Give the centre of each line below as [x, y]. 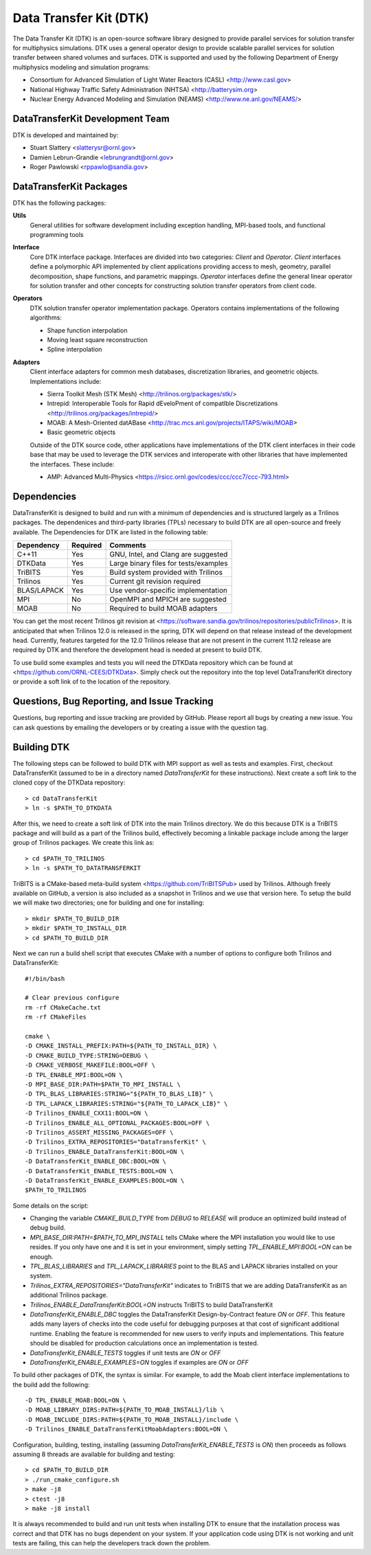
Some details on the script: [51, 1205]
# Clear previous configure [72, 998]
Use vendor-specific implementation [169, 591]
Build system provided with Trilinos [166, 572]
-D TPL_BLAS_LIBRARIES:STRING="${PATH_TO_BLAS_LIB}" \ [119, 1094]
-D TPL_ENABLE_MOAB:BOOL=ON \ [76, 1400]
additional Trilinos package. [69, 1295]
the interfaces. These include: [72, 464]
